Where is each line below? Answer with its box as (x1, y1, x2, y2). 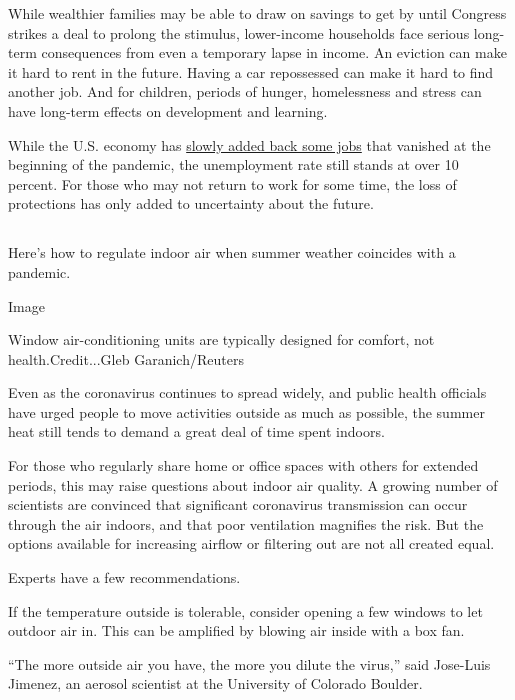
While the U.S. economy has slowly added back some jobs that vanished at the (8, 134, 491, 155)
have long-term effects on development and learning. (8, 100, 328, 121)
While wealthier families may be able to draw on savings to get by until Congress (8, 3, 507, 23)
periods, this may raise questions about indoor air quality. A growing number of (8, 474, 498, 495)
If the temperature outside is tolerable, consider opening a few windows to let (8, 600, 483, 621)
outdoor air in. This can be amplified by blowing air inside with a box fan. (8, 620, 465, 641)
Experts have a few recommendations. (8, 567, 241, 588)
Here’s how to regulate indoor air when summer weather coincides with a (8, 242, 456, 263)
